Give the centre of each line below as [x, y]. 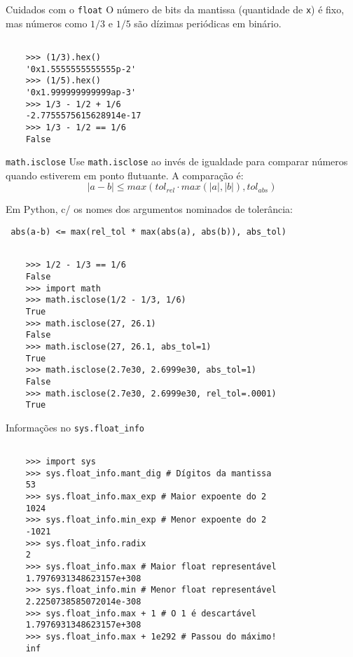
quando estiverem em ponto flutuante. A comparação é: [125, 175]
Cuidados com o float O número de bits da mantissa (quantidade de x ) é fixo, [175, 9]
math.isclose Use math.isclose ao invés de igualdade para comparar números [177, 161]
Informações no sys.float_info [75, 427]
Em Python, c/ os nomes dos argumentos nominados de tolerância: [149, 209]
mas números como [47, 23]
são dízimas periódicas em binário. [208, 23]
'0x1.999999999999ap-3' [81, 92]
